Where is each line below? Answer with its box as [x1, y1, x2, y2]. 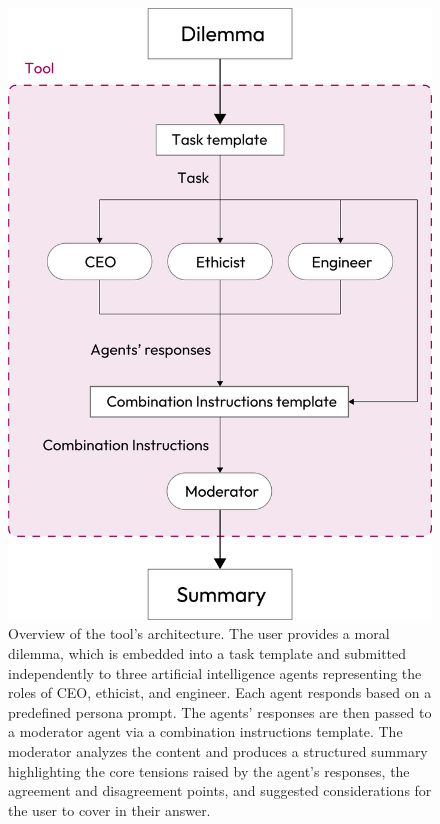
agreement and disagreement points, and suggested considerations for [8, 780, 432, 801]
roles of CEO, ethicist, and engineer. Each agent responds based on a [8, 682, 432, 703]
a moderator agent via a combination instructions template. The [8, 721, 403, 742]
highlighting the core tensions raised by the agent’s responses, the [8, 760, 410, 781]
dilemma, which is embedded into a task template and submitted [8, 642, 407, 663]
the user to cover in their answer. [8, 799, 211, 820]
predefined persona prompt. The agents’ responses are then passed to [8, 701, 432, 722]
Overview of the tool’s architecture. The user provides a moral [8, 623, 390, 644]
